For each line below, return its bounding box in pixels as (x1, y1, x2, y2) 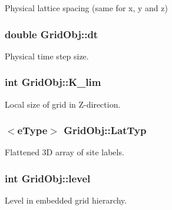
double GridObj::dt (5, 26, 98, 41)
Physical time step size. (5, 49, 89, 62)
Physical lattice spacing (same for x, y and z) (5, 2, 168, 14)
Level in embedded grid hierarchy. (5, 194, 127, 206)
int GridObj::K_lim (5, 75, 101, 89)
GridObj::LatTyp (64, 123, 147, 138)
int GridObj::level (5, 171, 91, 185)
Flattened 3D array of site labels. (5, 146, 124, 158)
